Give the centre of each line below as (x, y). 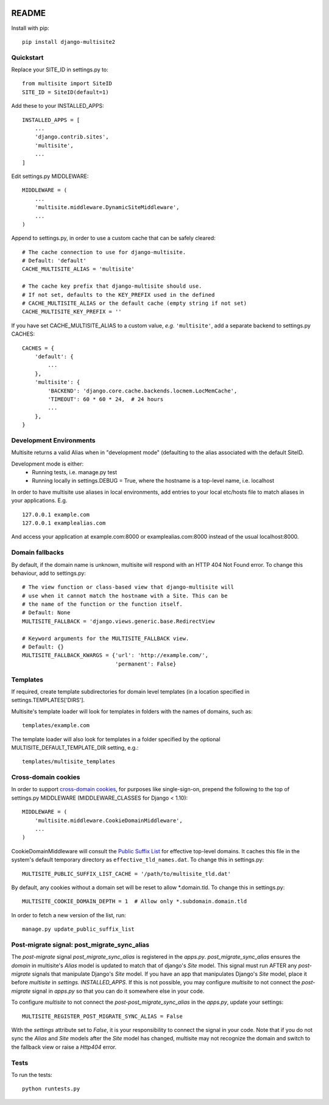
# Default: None (46, 613)
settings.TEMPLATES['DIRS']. (48, 700)
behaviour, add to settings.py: (49, 573)
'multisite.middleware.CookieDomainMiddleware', (108, 820)
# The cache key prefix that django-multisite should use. (112, 286)
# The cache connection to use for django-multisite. (104, 252)
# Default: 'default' (54, 261)
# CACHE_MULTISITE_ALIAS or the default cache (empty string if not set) (135, 304)
